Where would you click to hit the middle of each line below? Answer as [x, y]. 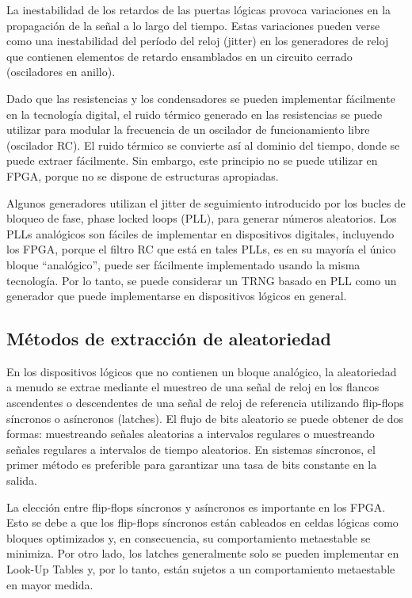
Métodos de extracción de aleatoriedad [169, 339]
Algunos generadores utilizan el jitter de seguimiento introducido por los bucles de [206, 202]
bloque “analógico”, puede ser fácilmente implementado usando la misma [183, 264]
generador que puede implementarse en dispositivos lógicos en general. [177, 296]
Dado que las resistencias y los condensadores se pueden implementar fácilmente [201, 98]
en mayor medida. [50, 584]
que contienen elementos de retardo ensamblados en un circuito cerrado [179, 56]
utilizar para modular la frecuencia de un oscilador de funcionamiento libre [188, 130]
